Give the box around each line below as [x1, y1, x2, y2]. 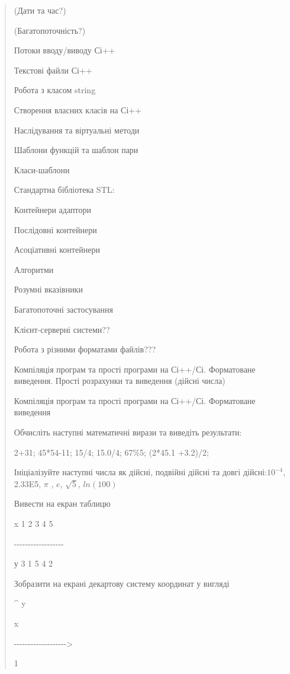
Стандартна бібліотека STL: [14, 183, 115, 196]
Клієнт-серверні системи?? [14, 323, 110, 335]
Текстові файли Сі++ [14, 63, 92, 76]
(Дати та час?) [14, 4, 66, 16]
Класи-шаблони [14, 163, 70, 176]
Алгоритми [14, 263, 54, 275]
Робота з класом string [14, 84, 96, 96]
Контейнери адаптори [14, 203, 91, 215]
